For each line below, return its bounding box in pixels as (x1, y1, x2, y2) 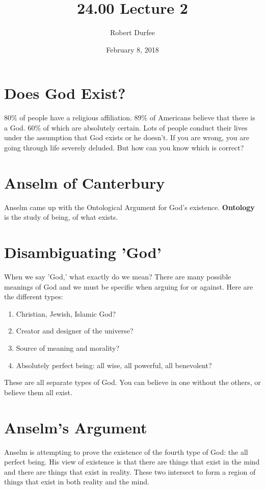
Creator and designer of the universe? (16, 325, 134, 336)
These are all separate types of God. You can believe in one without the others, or (4, 377, 261, 388)
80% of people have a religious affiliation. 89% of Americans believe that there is (4, 112, 255, 123)
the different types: (4, 291, 63, 302)
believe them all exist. (4, 386, 72, 397)
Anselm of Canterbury (4, 172, 165, 193)
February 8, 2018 (106, 44, 159, 55)
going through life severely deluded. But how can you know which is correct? (4, 142, 244, 153)
